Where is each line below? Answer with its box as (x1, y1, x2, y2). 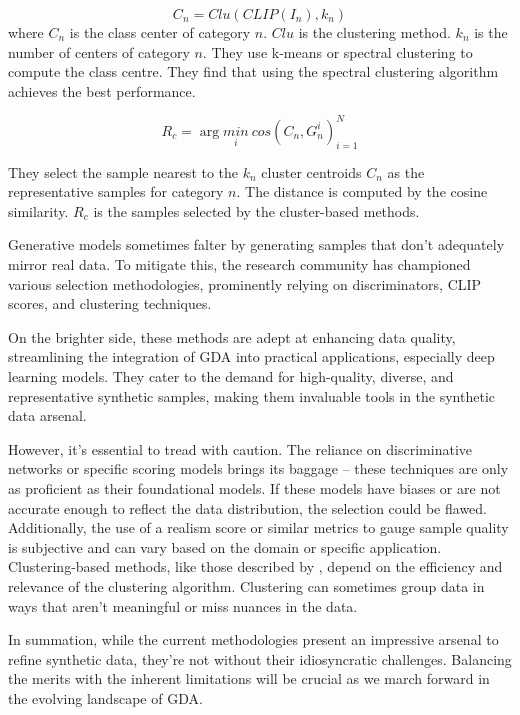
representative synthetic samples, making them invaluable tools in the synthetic (8, 385, 496, 406)
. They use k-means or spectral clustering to (202, 41, 473, 62)
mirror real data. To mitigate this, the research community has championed (8, 254, 471, 275)
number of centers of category (8, 41, 190, 62)
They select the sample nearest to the (8, 161, 239, 182)
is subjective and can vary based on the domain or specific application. (8, 536, 442, 557)
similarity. (8, 200, 69, 221)
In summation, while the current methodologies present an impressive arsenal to (8, 629, 499, 650)
